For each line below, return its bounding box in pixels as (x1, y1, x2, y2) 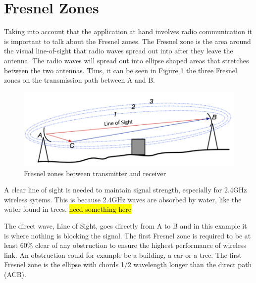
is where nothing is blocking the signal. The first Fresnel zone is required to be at (4, 230, 251, 240)
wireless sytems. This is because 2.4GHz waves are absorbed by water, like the (4, 194, 242, 204)
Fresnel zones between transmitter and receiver (24, 168, 166, 178)
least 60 (4, 240, 27, 250)
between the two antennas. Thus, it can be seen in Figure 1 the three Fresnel (4, 65, 237, 75)
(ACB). (4, 269, 26, 279)
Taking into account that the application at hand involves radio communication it (4, 26, 253, 37)
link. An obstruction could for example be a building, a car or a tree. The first (4, 249, 242, 260)
